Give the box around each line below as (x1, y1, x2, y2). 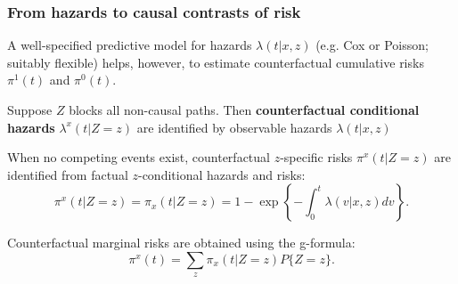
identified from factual (7, 165, 128, 183)
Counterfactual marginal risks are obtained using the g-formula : (7, 233, 356, 252)
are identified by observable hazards (136, 118, 332, 136)
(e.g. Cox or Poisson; (315, 36, 429, 54)
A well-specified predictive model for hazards (7, 36, 252, 54)
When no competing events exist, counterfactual (7, 148, 270, 166)
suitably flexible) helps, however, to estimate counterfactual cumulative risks (7, 53, 424, 71)
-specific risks (280, 148, 353, 166)
